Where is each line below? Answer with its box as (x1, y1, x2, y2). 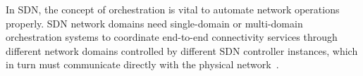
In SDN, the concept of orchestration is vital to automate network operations (6, 2, 340, 16)
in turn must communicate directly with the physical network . (6, 57, 279, 72)
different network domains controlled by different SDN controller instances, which (6, 43, 358, 58)
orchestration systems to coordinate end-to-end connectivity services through (6, 30, 338, 44)
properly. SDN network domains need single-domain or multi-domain (6, 15, 303, 30)
